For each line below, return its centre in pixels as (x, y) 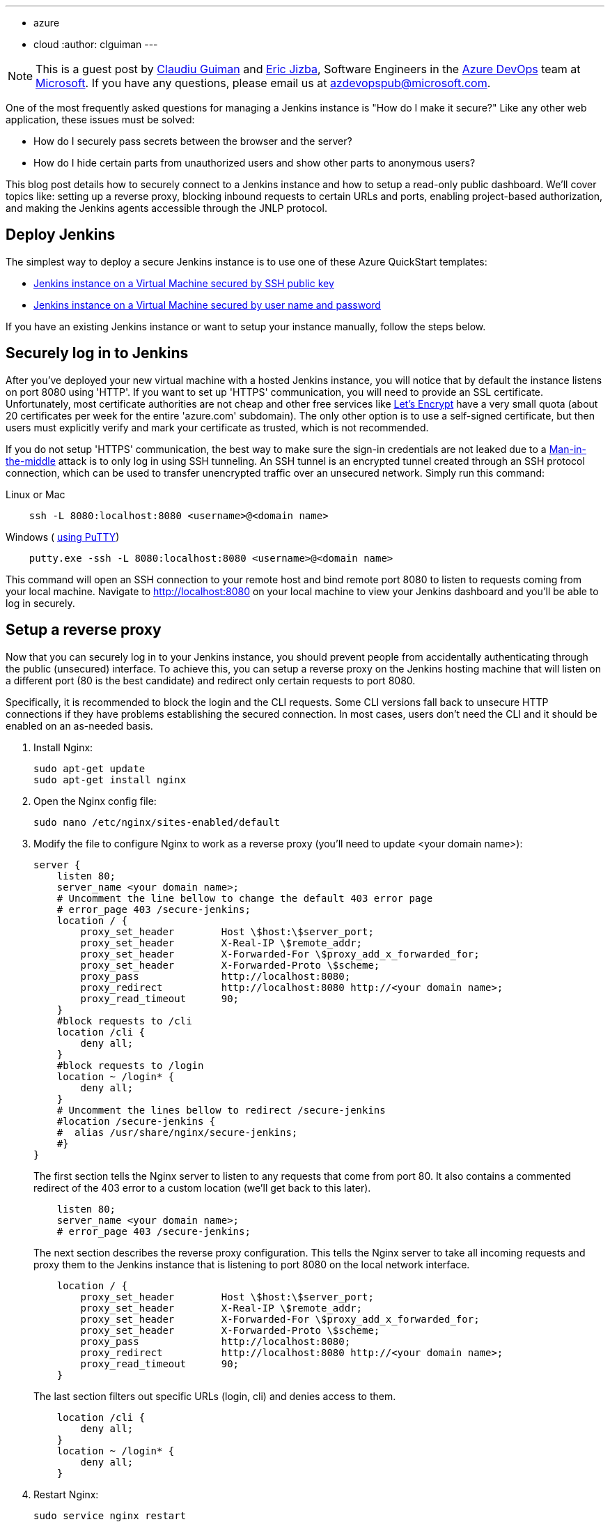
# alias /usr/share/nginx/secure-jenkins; (177, 1132)
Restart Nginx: (66, 1494)
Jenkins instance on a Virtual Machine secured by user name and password (207, 305)
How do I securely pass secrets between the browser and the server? (193, 141)
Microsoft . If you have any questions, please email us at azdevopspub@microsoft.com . (263, 83)
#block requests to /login (130, 1065)
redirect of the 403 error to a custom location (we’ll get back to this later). (202, 1187)
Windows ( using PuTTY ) (63, 537)
